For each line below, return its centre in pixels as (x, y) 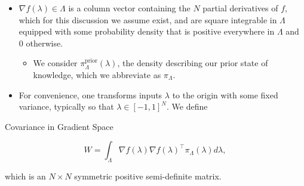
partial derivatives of (240, 8)
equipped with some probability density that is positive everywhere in (147, 31)
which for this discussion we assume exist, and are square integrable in (148, 19)
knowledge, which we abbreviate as (97, 74)
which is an (25, 176)
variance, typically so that (66, 106)
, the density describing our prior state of (193, 63)
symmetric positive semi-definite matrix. (148, 176)
